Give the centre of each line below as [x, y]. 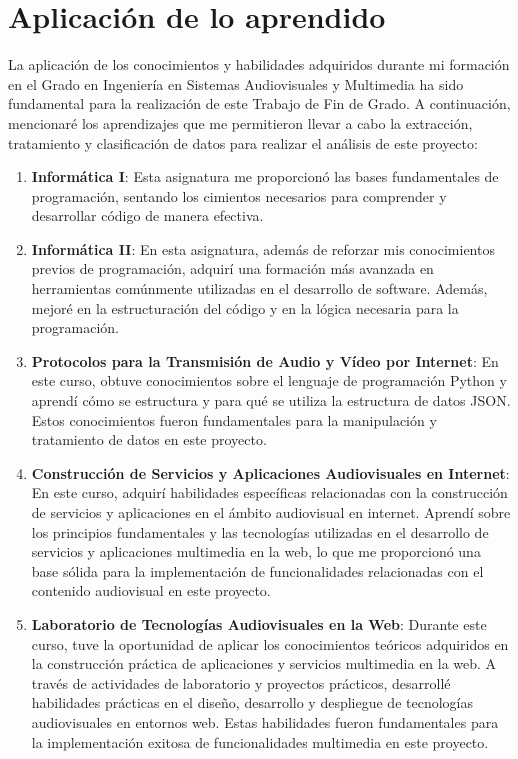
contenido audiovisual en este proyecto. [151, 590]
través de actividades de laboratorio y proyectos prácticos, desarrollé [241, 682]
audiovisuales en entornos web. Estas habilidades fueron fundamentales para [265, 721]
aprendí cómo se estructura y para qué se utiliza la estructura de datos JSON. [271, 400]
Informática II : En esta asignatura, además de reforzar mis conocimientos [263, 248]
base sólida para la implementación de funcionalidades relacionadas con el [257, 570]
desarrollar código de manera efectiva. [147, 215]
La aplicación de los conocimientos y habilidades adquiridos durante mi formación [259, 64]
